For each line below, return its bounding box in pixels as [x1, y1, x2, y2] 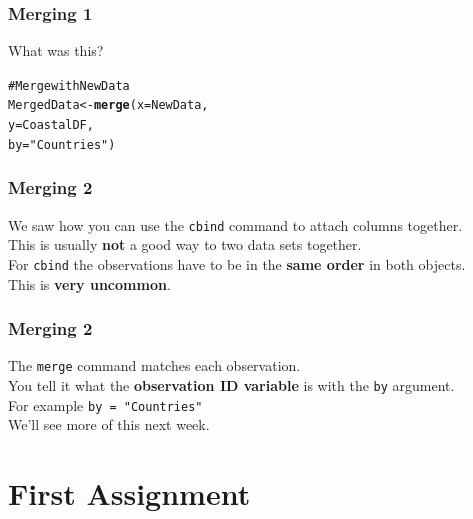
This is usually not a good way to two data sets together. [8, 234, 362, 255]
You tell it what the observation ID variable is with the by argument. [8, 375, 455, 396]
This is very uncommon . [8, 273, 171, 294]
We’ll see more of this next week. [8, 414, 210, 435]
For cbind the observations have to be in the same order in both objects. [8, 253, 466, 274]
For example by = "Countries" [8, 394, 203, 415]
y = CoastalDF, [8, 118, 94, 133]
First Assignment [8, 473, 251, 514]
